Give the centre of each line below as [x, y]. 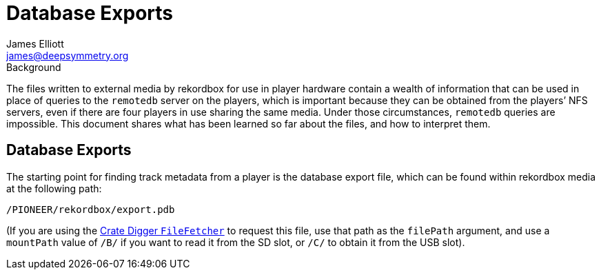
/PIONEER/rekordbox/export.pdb [91, 209]
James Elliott [35, 43]
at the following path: [54, 188]
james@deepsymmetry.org [68, 55]
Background [34, 67]
